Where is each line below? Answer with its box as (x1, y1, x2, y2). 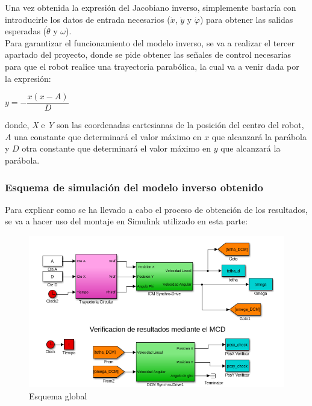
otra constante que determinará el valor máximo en (22, 142, 211, 155)
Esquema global (29, 389, 87, 402)
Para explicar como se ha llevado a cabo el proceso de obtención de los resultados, (5, 203, 308, 215)
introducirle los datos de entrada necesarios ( (5, 13, 170, 25)
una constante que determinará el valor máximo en (14, 130, 202, 143)
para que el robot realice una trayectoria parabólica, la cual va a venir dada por (5, 60, 299, 72)
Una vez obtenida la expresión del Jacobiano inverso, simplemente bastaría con (5, 1, 296, 13)
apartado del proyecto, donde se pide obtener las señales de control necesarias (5, 48, 292, 61)
